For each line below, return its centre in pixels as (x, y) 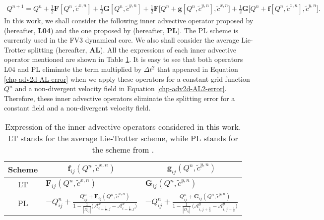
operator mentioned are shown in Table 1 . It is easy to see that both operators (124, 59)
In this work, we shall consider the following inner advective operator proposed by (129, 21)
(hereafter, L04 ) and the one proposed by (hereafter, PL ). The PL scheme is (121, 30)
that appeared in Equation (197, 69)
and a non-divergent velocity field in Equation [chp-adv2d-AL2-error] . (121, 88)
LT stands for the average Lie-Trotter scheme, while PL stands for (123, 138)
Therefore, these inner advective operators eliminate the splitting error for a (120, 98)
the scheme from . (123, 149)
